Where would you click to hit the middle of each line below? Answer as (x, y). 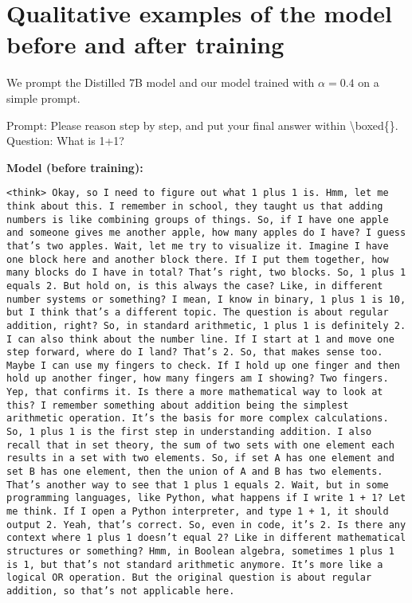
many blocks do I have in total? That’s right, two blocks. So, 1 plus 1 (206, 273)
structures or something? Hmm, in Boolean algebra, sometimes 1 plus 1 (200, 551)
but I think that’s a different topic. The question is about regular (198, 313)
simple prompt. (43, 98)
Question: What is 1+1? (65, 141)
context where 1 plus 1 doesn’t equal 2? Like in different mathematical (206, 538)
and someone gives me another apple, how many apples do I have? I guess (206, 233)
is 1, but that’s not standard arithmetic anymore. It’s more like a (195, 564)
